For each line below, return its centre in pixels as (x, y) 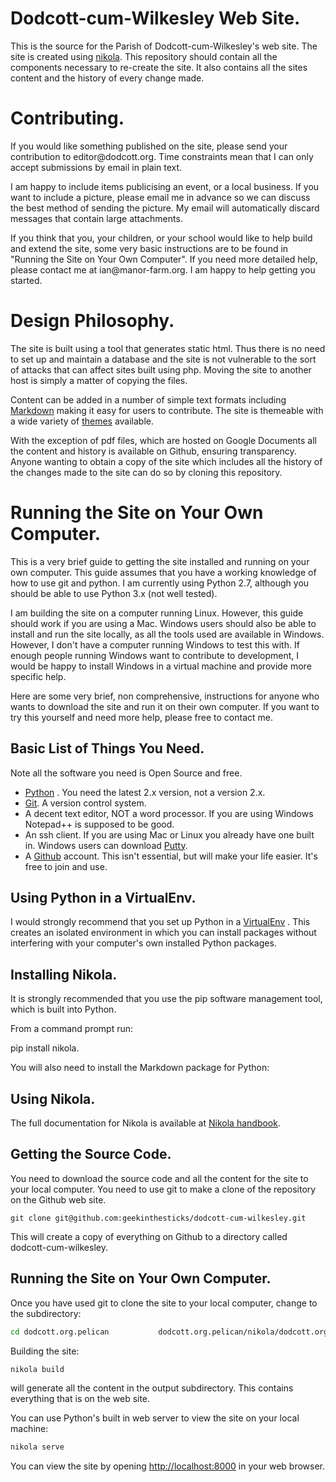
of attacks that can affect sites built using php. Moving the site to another (161, 369)
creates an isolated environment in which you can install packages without (163, 933)
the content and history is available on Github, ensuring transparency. (153, 451)
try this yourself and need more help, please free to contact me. (141, 717)
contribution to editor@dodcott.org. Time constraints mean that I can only (162, 156)
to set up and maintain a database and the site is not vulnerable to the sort (163, 359)
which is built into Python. (63, 1009)
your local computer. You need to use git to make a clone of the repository (163, 1189)
